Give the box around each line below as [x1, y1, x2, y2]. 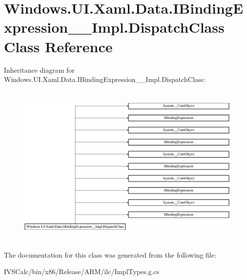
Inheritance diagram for [4, 64, 75, 75]
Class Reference [4, 36, 113, 56]
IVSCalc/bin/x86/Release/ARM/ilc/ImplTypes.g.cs [4, 266, 160, 276]
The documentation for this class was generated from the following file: [4, 250, 216, 260]
